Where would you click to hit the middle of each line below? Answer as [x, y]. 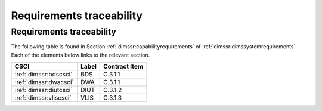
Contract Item [123, 67]
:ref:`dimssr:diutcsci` [44, 90]
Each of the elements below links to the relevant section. [80, 55]
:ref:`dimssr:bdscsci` [44, 75]
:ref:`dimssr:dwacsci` [44, 82]
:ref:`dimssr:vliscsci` [43, 98]
